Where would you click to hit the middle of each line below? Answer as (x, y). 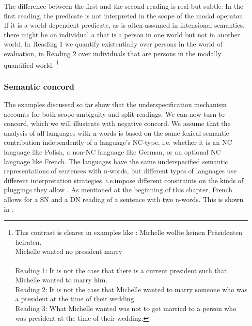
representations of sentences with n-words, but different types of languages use (120, 171)
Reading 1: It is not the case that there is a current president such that (121, 270)
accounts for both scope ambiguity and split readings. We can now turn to (114, 114)
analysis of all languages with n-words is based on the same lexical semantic (117, 132)
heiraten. (28, 241)
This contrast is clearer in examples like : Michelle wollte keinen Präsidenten (129, 232)
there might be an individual (47, 34)
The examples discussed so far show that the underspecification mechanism (115, 104)
